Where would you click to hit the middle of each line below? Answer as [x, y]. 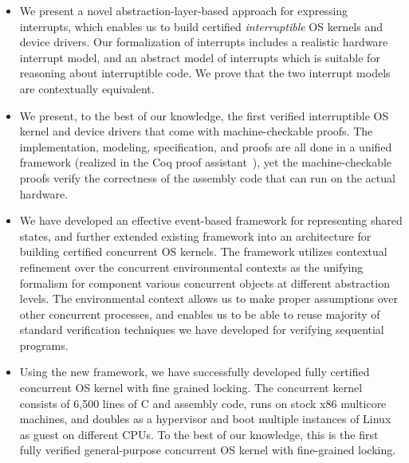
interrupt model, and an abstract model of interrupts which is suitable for [200, 57]
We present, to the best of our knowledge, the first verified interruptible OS [204, 115]
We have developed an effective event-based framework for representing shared [211, 220]
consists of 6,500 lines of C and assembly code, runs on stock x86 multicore [203, 403]
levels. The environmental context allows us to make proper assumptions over [209, 298]
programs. [44, 345]
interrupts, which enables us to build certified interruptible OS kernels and [201, 26]
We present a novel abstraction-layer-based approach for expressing [184, 10]
